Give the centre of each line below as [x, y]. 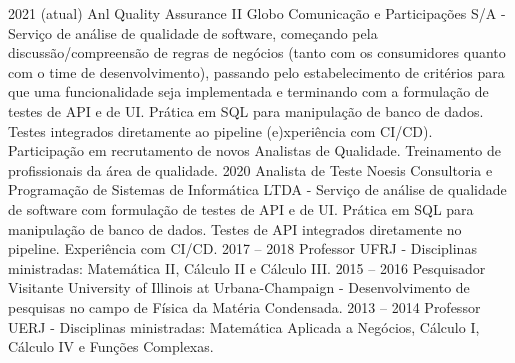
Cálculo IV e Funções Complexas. [111, 346]
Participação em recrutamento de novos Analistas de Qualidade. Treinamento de [254, 150]
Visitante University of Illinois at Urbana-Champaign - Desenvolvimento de [239, 287]
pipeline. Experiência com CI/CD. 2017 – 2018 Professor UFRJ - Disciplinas [242, 248]
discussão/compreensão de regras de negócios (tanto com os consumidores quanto [257, 52]
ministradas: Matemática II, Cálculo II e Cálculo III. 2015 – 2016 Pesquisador [247, 267]
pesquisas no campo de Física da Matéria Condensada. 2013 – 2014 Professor [244, 306]
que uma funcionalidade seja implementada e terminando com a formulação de [248, 91]
